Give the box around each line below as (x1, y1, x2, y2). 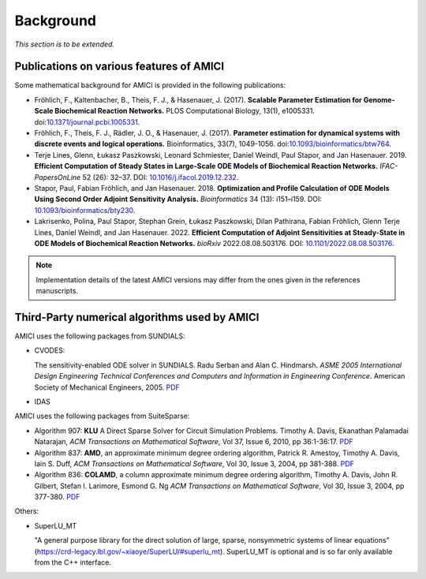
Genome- (363, 95, 395, 104)
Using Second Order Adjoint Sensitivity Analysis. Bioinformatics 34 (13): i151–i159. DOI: (34, 194, 323, 204)
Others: (14, 506, 39, 516)
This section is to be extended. (14, 39, 114, 49)
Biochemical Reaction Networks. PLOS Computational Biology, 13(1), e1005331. (54, 106, 316, 116)
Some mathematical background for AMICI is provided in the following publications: (14, 80, 286, 90)
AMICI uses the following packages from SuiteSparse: (14, 411, 190, 421)
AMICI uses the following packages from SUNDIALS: (14, 331, 185, 341)
